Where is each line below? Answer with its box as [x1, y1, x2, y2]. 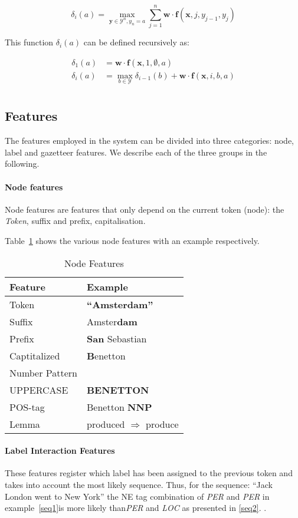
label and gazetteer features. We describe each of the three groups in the [5, 146, 267, 158]
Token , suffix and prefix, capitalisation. [5, 215, 146, 227]
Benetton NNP [87, 400, 152, 414]
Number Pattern [9, 365, 77, 380]
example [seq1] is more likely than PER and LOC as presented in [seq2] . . [5, 501, 267, 514]
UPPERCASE [9, 382, 68, 397]
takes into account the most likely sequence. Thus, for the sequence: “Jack [5, 478, 273, 490]
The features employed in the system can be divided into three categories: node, [5, 134, 294, 147]
